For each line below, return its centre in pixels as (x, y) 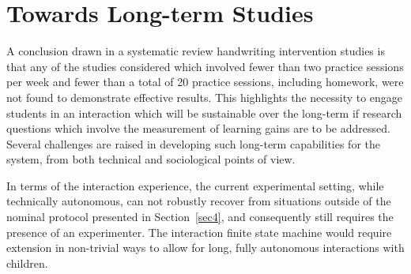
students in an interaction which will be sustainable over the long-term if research (204, 113)
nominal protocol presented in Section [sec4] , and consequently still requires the (200, 217)
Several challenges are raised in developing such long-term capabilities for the (193, 143)
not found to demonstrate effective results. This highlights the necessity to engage (205, 97)
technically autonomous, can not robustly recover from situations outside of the (199, 201)
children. (27, 263)
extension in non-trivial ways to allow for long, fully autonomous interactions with (205, 248)
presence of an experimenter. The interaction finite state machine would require (199, 232)
